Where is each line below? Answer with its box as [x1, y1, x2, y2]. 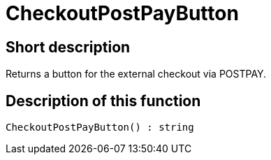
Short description [6, 38, 131, 56]
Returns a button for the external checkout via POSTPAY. [6, 68, 267, 80]
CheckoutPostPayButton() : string [6, 122, 194, 133]
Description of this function [6, 92, 201, 110]
